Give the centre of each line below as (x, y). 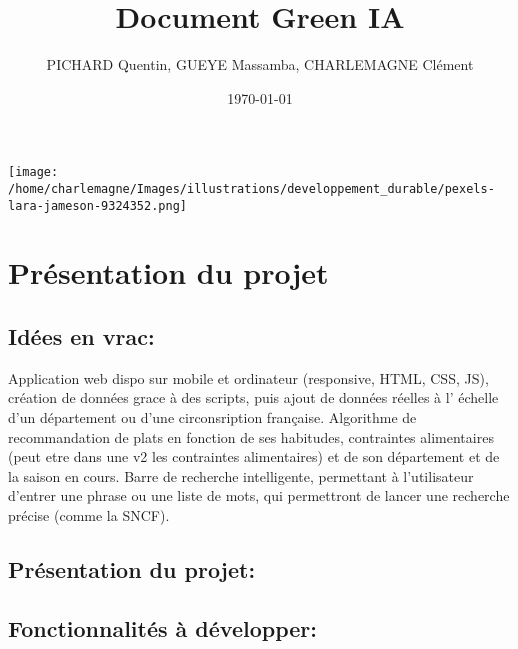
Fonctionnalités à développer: (162, 627)
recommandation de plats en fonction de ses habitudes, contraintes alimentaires (251, 436)
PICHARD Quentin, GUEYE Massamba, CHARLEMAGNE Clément (260, 64)
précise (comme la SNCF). (89, 515)
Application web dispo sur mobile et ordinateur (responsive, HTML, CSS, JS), (248, 377)
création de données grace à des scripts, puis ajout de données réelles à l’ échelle (253, 397)
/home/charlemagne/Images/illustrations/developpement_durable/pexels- (251, 188)
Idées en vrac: (81, 336)
